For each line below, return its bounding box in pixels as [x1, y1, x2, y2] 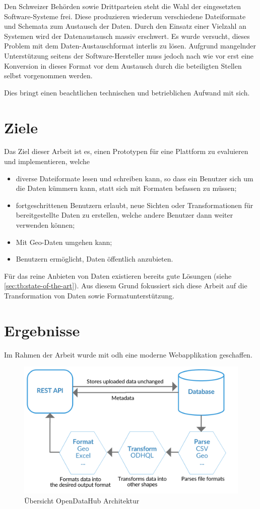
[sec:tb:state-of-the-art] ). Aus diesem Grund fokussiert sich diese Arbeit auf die [4, 280, 247, 291]
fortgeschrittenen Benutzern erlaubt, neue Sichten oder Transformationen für [16, 199, 253, 210]
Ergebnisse [4, 320, 80, 340]
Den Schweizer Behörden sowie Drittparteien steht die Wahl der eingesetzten [4, 1, 241, 11]
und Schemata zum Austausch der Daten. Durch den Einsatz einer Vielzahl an [4, 21, 246, 31]
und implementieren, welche [4, 156, 90, 167]
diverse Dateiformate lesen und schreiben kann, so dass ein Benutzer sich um [16, 173, 253, 183]
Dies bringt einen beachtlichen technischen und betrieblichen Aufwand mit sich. [4, 87, 250, 97]
